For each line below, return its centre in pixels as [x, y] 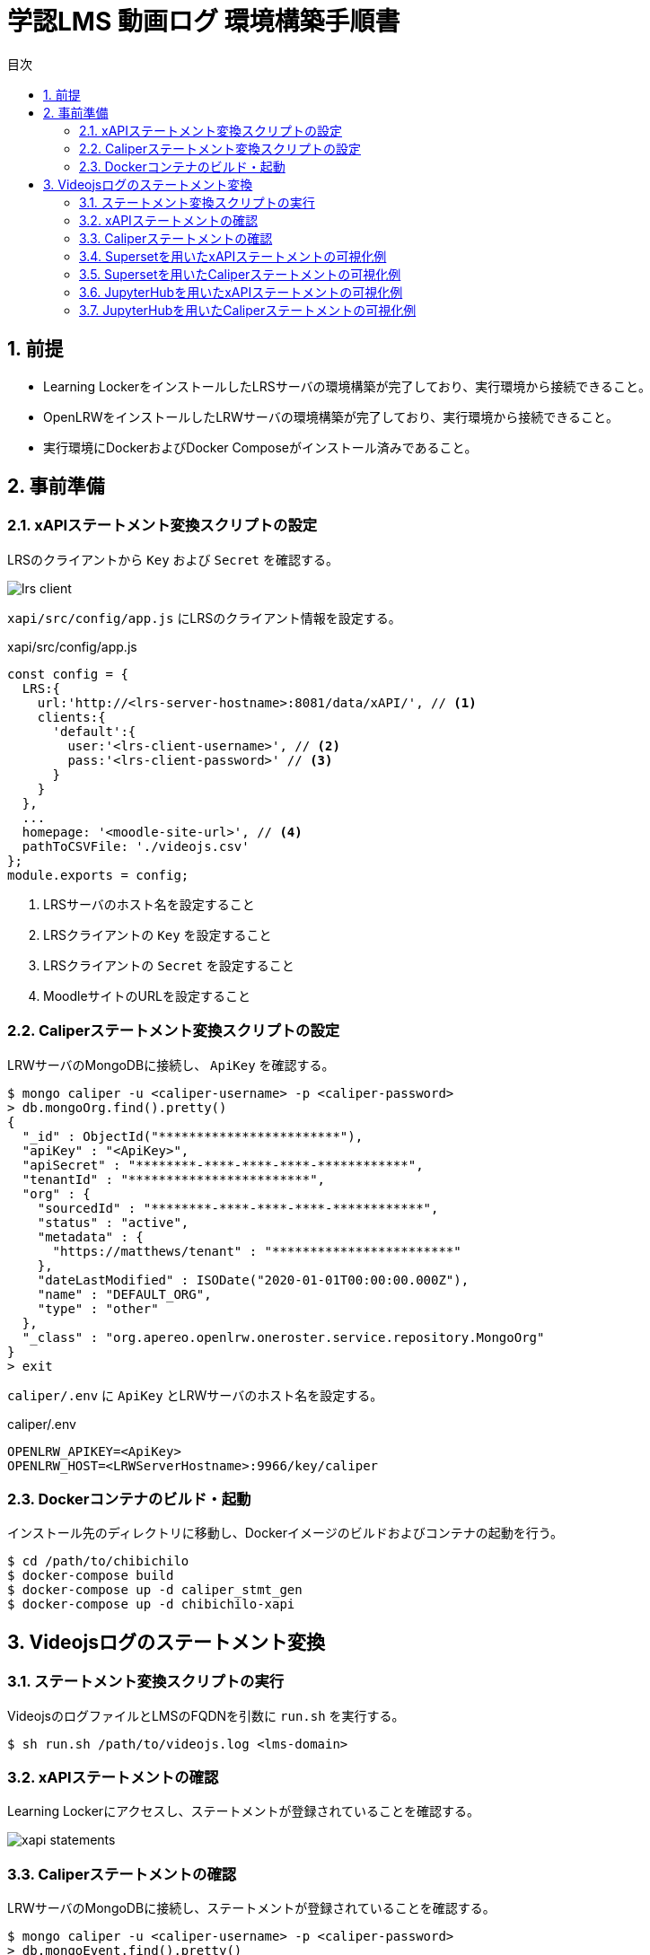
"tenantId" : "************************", [174, 1179]
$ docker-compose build [91, 1576]
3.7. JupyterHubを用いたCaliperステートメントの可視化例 [248, 310]
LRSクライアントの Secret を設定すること [169, 965]
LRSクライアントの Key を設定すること [158, 934]
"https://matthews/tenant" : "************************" [257, 1251]
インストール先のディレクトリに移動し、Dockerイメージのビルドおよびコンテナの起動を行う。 [285, 1533]
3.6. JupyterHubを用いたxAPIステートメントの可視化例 [241, 292]
